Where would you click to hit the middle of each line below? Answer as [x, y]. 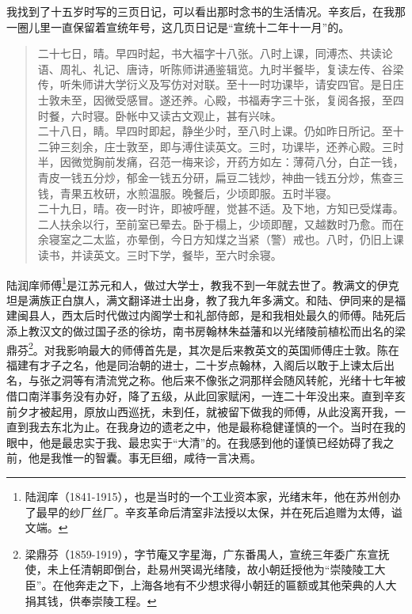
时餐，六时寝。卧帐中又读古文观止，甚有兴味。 [160, 115]
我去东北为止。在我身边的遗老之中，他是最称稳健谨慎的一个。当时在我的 [217, 427]
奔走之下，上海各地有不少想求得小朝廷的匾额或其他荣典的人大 [236, 584]
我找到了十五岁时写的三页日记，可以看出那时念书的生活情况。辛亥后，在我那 [206, 11]
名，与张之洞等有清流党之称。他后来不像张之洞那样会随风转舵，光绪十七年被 [206, 380]
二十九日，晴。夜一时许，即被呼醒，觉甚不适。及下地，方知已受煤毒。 [221, 208]
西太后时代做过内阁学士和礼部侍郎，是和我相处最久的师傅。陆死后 [233, 315]
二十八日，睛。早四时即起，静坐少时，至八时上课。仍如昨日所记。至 [215, 131]
